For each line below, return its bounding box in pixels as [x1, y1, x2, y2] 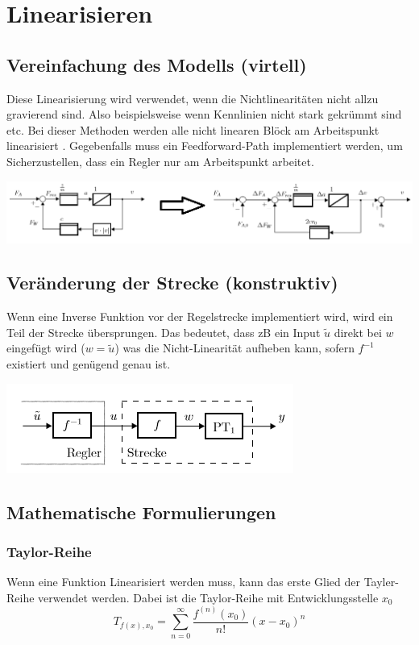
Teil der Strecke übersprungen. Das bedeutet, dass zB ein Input [6, 323, 321, 340]
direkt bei [334, 323, 382, 340]
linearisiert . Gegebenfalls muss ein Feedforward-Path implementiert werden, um [6, 137, 403, 154]
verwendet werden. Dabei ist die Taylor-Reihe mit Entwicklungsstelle [38, 589, 379, 605]
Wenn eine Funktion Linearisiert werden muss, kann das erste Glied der [6, 573, 360, 590]
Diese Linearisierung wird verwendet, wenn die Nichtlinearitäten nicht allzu [6, 89, 379, 106]
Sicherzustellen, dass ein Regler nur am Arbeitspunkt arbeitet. [6, 152, 314, 169]
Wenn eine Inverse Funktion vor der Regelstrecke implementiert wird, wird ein [6, 308, 393, 325]
